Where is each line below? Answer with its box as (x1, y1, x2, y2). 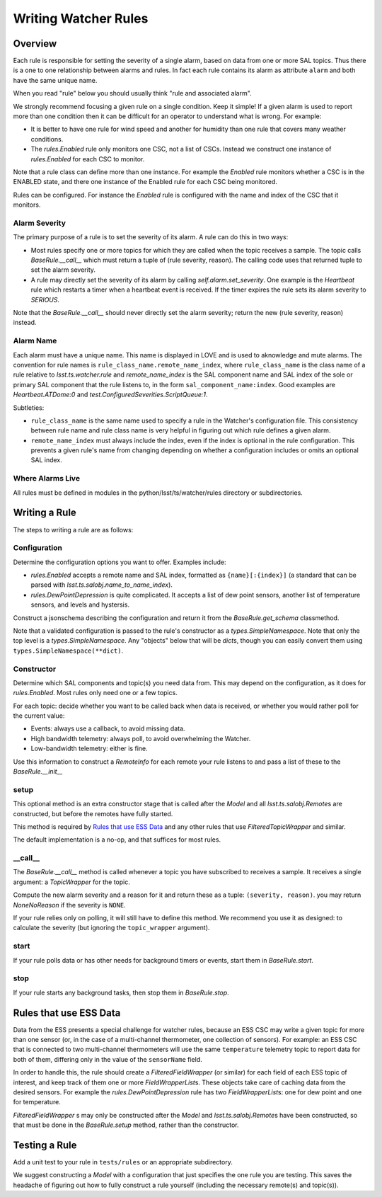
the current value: (13, 711, 65, 720)
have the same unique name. (13, 76, 98, 84)
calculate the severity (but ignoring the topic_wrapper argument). (13, 924, 210, 932)
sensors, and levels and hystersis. (30, 600, 130, 609)
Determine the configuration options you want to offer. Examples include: (13, 558, 226, 566)
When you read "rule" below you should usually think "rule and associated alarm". (13, 89, 252, 98)
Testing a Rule (13, 1139, 77, 1151)
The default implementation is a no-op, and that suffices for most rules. (13, 835, 221, 844)
